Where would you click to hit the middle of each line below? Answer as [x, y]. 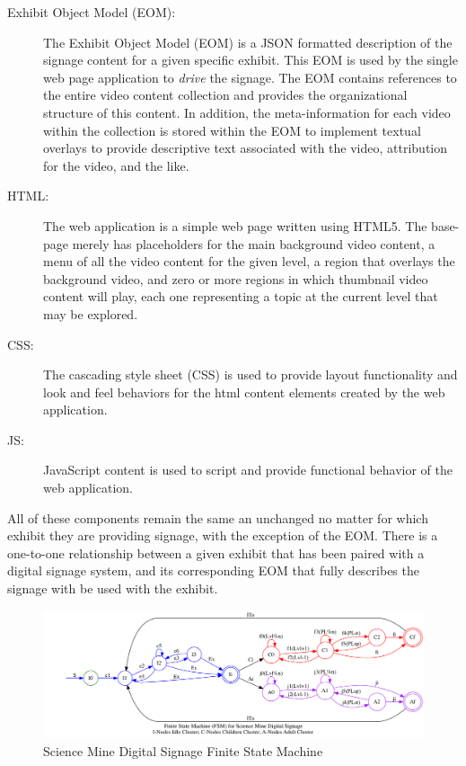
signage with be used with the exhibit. [113, 588]
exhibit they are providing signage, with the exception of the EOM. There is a [223, 535]
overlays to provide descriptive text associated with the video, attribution [246, 148]
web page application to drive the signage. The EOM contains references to [250, 77]
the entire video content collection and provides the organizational [225, 95]
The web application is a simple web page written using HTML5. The [235, 225]
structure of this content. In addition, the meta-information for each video [247, 112]
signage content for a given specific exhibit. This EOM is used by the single [251, 60]
